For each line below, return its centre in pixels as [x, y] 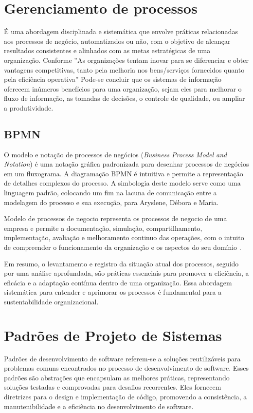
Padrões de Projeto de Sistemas [113, 335]
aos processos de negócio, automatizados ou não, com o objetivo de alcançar [117, 41]
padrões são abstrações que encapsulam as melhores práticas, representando [117, 377]
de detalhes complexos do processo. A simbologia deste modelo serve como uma [122, 183]
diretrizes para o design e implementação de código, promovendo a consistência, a [126, 397]
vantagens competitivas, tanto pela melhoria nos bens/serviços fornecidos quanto [124, 69]
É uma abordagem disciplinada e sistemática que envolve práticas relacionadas [121, 31]
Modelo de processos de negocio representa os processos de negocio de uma [116, 218]
